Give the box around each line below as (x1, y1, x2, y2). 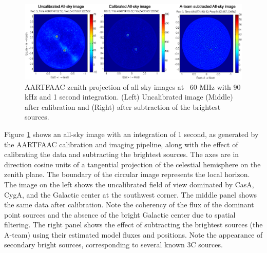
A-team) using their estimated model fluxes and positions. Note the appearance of (4, 229, 263, 240)
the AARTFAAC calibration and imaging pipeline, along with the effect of (4, 139, 238, 149)
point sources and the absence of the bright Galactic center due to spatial (4, 209, 236, 220)
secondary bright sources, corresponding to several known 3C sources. (4, 239, 223, 250)
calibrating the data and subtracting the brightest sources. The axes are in (4, 149, 239, 160)
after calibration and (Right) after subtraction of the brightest (25, 101, 221, 112)
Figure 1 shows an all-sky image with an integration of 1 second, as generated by (4, 128, 259, 139)
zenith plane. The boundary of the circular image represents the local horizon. (4, 169, 250, 180)
